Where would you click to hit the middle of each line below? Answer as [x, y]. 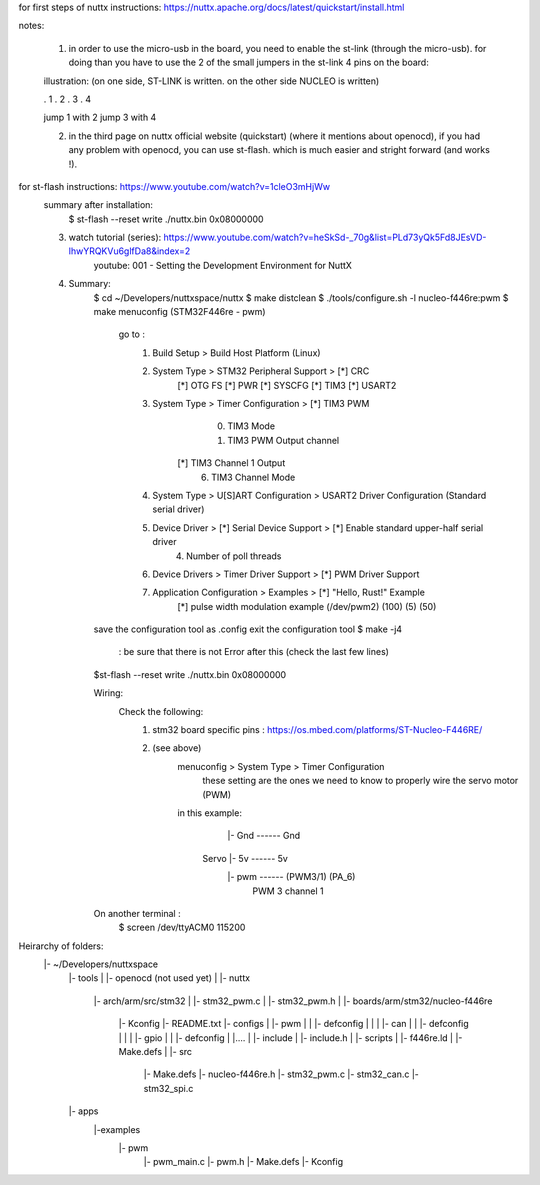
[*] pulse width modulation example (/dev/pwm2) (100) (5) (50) [307, 606]
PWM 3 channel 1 [288, 891]
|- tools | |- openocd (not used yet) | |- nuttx [159, 978]
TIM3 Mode [251, 426]
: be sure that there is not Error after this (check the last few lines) [254, 652]
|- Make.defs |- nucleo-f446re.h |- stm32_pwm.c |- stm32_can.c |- [281, 1074]
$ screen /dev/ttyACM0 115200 [182, 927]
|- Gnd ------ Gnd [264, 836]
